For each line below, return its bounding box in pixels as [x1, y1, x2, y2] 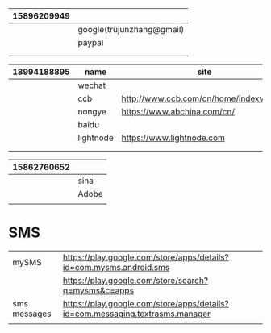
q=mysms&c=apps [62, 285, 135, 296]
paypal [77, 37, 104, 48]
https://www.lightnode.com [121, 132, 226, 144]
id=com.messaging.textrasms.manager [62, 308, 211, 319]
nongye [77, 106, 107, 117]
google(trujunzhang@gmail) [77, 24, 185, 35]
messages [12, 308, 52, 319]
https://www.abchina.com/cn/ [121, 106, 236, 117]
